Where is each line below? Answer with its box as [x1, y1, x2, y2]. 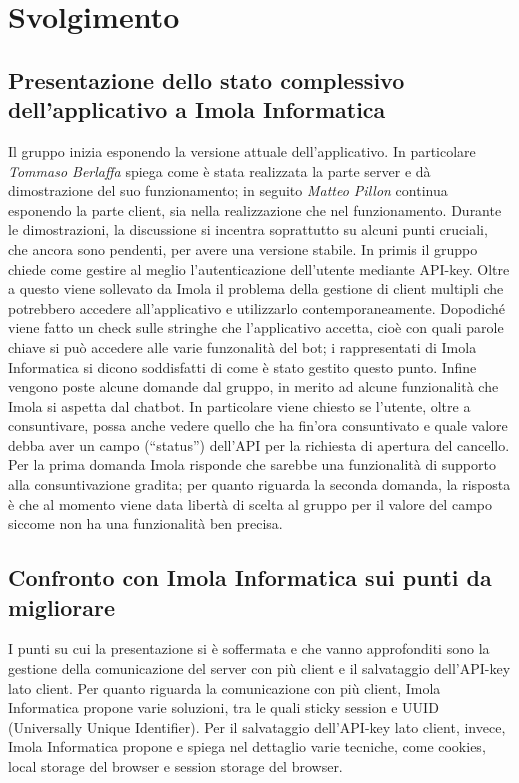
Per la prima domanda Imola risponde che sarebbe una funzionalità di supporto [8, 454, 496, 475]
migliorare [8, 591, 116, 622]
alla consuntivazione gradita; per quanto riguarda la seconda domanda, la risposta [8, 474, 511, 495]
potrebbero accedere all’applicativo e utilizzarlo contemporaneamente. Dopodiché [8, 297, 506, 318]
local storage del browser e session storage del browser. [8, 756, 343, 776]
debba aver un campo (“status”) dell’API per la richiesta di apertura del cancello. [8, 434, 510, 455]
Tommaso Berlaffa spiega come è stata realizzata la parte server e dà [8, 160, 431, 181]
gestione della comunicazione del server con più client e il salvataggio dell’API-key [8, 658, 511, 679]
